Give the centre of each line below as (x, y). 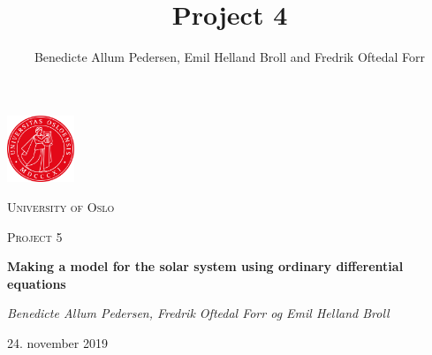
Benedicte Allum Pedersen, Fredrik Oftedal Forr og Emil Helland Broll (198, 313)
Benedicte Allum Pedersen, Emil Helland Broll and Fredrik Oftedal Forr (230, 57)
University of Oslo (61, 206)
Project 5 (35, 236)
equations (37, 283)
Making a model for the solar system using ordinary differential (205, 266)
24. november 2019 (57, 342)
